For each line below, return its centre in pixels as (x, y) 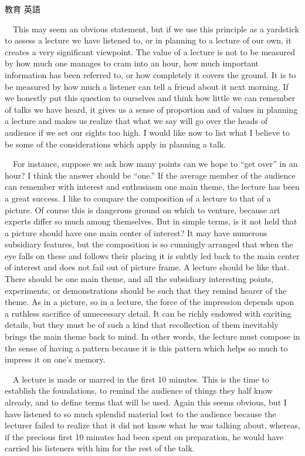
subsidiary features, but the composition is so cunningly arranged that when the (149, 244)
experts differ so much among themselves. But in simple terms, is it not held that (151, 221)
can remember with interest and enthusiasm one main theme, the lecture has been (152, 187)
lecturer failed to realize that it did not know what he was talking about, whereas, (152, 425)
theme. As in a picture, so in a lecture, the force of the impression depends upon (150, 302)
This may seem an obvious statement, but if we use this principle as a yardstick (156, 28)
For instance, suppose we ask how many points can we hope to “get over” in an (155, 164)
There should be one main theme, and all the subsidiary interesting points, (139, 279)
